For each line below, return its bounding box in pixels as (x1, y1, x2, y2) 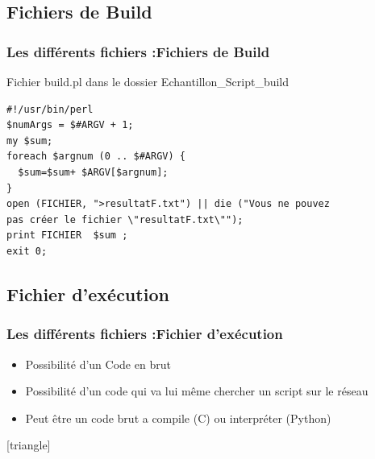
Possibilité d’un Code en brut (25, 355, 171, 372)
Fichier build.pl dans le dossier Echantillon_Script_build (6, 73, 290, 89)
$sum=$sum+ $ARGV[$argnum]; (18, 166, 169, 178)
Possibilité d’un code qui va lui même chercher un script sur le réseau (25, 382, 369, 399)
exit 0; (6, 245, 48, 257)
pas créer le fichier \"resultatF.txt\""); (6, 213, 244, 225)
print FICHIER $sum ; (6, 229, 128, 242)
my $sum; (6, 134, 53, 147)
